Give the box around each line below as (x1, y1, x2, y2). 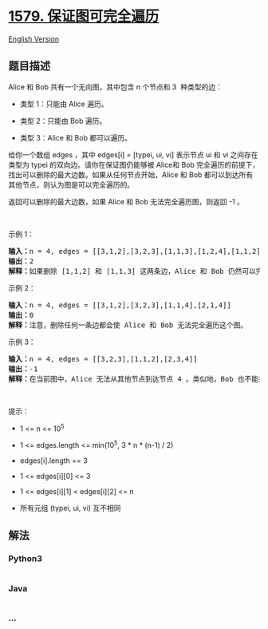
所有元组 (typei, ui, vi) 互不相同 (19, 504, 121, 513)
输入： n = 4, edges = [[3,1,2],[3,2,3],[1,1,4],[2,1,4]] (8, 300, 231, 310)
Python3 (8, 553, 42, 564)
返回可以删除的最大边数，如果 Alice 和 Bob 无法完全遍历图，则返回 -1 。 (8, 196, 245, 206)
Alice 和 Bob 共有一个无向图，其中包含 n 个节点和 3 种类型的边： (8, 81, 223, 92)
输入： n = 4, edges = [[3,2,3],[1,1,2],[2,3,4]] (8, 354, 198, 363)
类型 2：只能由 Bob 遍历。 (19, 116, 107, 125)
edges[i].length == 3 (19, 456, 88, 465)
